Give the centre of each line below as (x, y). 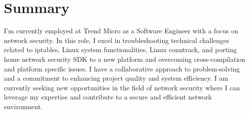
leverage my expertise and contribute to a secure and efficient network (108, 97)
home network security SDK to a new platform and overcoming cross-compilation (125, 59)
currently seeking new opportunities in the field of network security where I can (122, 87)
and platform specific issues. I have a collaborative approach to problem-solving (122, 68)
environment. (23, 106)
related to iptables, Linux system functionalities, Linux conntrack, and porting (120, 49)
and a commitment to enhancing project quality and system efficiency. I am (116, 78)
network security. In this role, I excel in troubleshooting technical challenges (117, 40)
